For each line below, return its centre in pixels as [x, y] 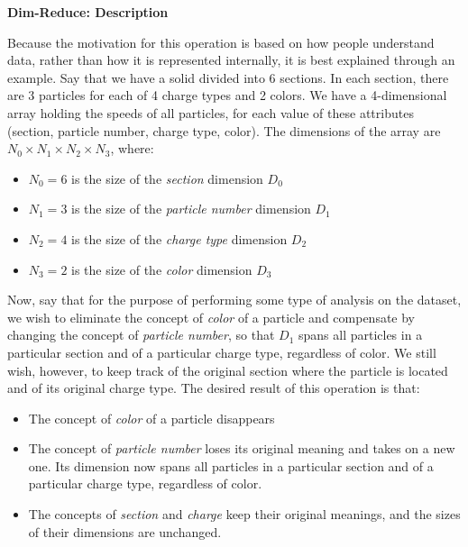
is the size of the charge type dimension [179, 238]
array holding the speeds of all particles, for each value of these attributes [211, 112]
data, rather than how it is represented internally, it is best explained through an [231, 60]
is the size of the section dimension [167, 178]
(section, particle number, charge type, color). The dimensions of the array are [224, 130]
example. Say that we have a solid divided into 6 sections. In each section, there [228, 77]
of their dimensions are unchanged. [125, 531]
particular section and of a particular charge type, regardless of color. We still [222, 352]
